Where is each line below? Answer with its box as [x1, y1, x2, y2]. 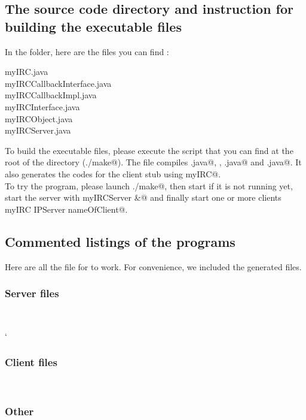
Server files [5, 286, 59, 301]
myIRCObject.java [5, 112, 73, 125]
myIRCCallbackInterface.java [5, 77, 112, 89]
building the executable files [5, 17, 182, 35]
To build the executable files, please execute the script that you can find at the [5, 144, 293, 156]
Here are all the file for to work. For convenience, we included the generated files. [5, 260, 302, 273]
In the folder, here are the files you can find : [5, 45, 169, 58]
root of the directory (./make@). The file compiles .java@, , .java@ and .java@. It [5, 156, 302, 168]
